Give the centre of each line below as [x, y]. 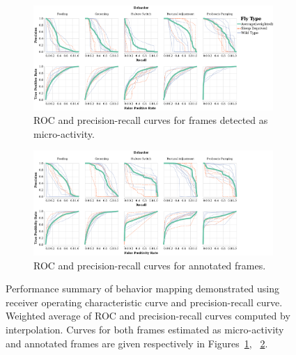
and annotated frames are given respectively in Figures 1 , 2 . [137, 343]
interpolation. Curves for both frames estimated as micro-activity [145, 330]
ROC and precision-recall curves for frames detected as [151, 120]
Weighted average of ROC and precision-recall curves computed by [148, 316]
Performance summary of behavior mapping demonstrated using [143, 289]
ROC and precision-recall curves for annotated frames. [150, 265]
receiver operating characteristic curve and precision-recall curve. [144, 302]
